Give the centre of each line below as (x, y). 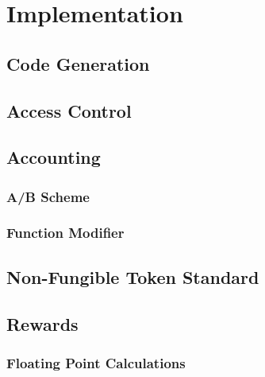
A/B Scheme (48, 196)
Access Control (69, 110)
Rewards (42, 323)
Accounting (54, 157)
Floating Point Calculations (96, 362)
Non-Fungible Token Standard (133, 276)
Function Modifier (65, 233)
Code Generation (78, 63)
